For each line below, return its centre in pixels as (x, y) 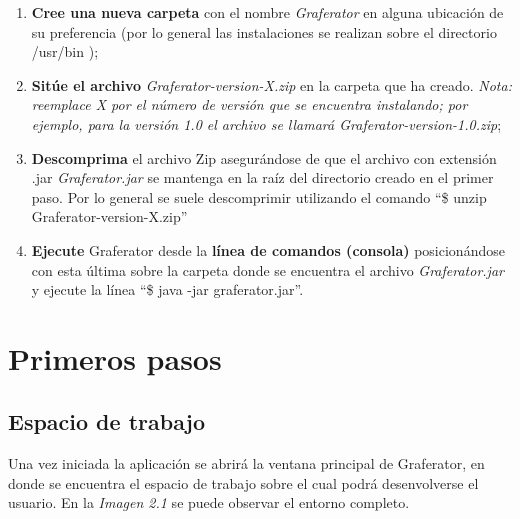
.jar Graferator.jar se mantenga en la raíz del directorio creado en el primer (262, 177)
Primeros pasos (115, 357)
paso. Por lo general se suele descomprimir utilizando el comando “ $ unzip (259, 196)
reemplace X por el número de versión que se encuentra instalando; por (249, 104)
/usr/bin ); (65, 51)
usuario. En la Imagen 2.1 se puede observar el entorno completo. (209, 502)
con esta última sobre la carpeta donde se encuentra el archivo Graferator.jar (267, 269)
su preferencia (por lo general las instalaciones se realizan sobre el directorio (264, 31)
